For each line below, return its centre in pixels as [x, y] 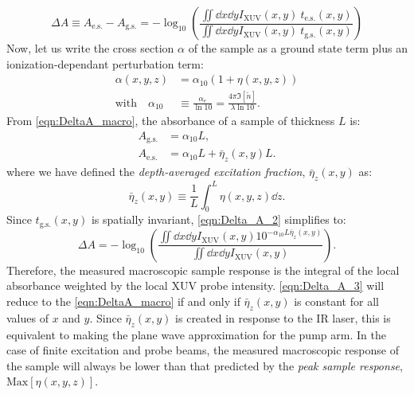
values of [27, 317]
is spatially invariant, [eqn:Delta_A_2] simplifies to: [219, 219]
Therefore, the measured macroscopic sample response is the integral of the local [203, 270]
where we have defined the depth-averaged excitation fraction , [156, 172]
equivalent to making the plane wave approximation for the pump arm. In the [196, 334]
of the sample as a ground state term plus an [298, 48]
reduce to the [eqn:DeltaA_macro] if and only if [123, 301]
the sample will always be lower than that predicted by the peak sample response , [205, 365]
